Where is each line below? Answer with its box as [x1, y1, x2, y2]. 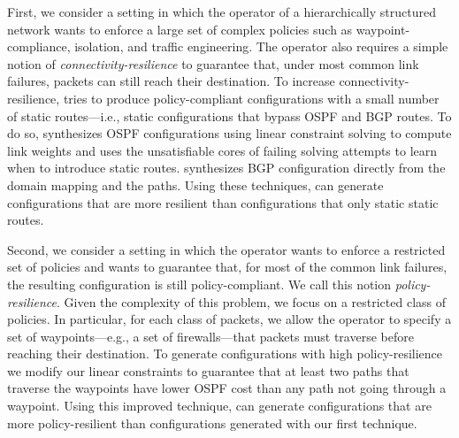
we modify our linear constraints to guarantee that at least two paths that [7, 361, 409, 380]
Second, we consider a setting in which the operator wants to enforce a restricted [7, 240, 446, 258]
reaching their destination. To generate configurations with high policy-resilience [7, 344, 443, 363]
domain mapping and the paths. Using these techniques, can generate [7, 175, 384, 194]
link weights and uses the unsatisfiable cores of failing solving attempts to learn [7, 141, 438, 159]
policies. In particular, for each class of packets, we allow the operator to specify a [7, 310, 452, 328]
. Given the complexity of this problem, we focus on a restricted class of [57, 292, 447, 311]
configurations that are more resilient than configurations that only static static [7, 193, 439, 211]
